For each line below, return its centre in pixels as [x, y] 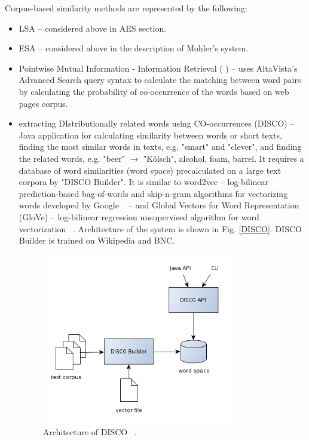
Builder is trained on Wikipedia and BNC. [97, 240]
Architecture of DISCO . [90, 431]
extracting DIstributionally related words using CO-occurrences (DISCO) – [157, 123]
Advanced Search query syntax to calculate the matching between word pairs [160, 80]
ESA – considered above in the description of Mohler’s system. [134, 48]
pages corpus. [43, 103]
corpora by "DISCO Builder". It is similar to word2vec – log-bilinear [144, 182]
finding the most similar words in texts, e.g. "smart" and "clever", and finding [160, 147]
